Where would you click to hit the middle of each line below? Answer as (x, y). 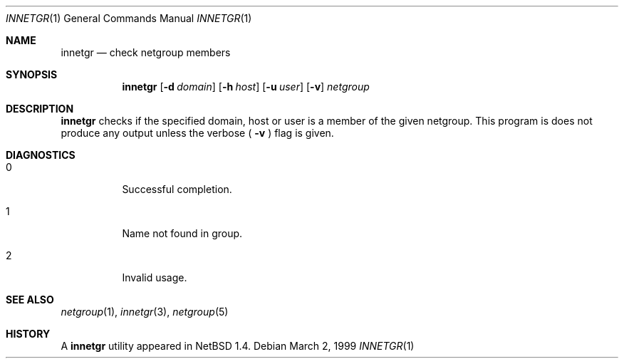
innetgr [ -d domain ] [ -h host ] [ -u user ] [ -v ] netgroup (246, 87)
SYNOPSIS (32, 74)
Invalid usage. (155, 277)
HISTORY (28, 334)
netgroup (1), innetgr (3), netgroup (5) (145, 312)
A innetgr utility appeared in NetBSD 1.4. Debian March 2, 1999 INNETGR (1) (238, 346)
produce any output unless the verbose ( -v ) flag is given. (197, 133)
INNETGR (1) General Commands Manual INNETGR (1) (129, 18)
